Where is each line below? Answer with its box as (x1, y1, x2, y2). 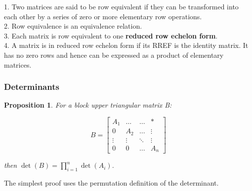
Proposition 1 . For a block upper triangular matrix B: (4, 100, 172, 110)
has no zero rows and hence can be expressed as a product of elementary (4, 49, 224, 60)
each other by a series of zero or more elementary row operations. (4, 11, 202, 21)
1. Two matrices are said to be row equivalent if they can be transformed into (4, 1, 239, 11)
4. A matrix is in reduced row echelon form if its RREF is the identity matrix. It (4, 40, 249, 50)
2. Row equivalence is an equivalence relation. (4, 21, 142, 31)
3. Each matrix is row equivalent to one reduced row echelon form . (4, 30, 218, 40)
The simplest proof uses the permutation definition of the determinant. (4, 178, 219, 188)
